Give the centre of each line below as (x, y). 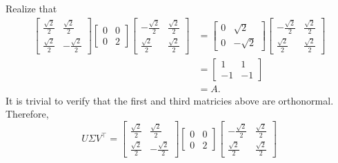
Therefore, (27, 114)
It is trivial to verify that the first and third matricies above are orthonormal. (170, 100)
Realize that (31, 8)
